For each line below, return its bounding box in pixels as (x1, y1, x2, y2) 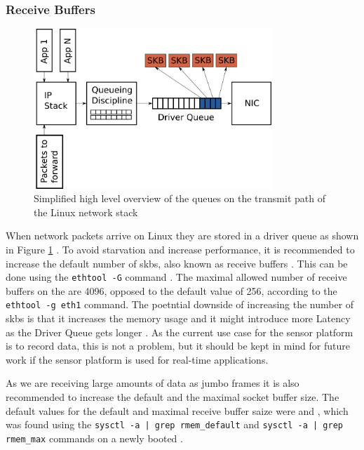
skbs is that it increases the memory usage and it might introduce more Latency (6, 311, 351, 326)
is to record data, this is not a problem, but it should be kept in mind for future (6, 338, 350, 353)
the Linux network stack (34, 204, 138, 219)
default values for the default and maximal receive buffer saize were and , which (6, 403, 349, 418)
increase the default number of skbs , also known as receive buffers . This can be (6, 256, 348, 270)
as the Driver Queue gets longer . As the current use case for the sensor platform (6, 324, 353, 339)
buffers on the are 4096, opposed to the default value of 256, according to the (6, 283, 337, 298)
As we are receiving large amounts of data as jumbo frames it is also (6, 376, 299, 390)
